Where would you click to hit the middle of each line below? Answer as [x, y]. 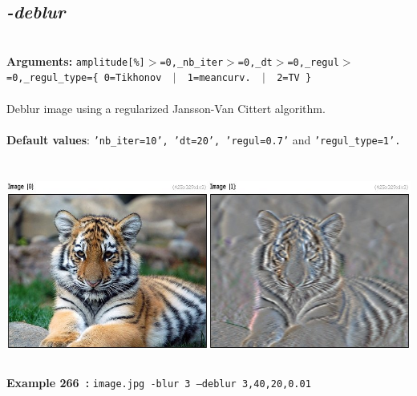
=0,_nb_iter [192, 62]
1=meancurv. [219, 78]
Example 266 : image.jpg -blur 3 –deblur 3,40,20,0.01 [159, 382]
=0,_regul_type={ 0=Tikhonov [84, 78]
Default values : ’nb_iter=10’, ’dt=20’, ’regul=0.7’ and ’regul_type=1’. [204, 139]
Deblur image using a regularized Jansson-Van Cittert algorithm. [166, 108]
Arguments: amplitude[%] [76, 61]
